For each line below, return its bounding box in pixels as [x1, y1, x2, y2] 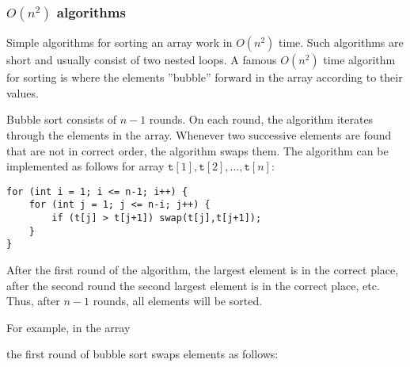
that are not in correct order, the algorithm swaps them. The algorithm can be [6, 142, 389, 159]
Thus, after [6, 292, 60, 309]
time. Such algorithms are [279, 34, 404, 51]
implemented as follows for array [6, 158, 165, 174]
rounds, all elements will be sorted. [93, 292, 263, 309]
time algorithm [323, 52, 396, 68]
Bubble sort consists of [6, 111, 116, 128]
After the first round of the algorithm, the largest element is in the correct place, [6, 262, 399, 278]
